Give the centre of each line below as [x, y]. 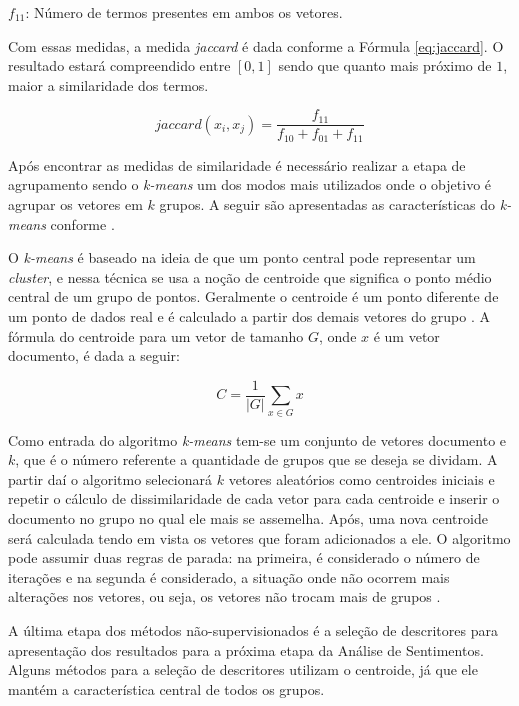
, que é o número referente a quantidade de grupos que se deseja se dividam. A [256, 459]
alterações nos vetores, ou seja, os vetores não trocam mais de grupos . [224, 596]
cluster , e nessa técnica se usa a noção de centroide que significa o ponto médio [250, 276]
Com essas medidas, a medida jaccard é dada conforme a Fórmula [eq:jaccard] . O [256, 45]
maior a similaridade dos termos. [108, 84]
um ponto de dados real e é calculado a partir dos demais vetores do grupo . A [249, 316]
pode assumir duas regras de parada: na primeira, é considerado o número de [244, 557]
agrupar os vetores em [75, 204]
